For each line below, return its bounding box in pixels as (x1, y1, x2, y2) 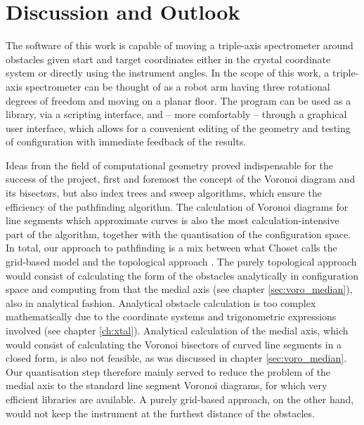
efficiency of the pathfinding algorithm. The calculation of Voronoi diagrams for (6, 199, 349, 214)
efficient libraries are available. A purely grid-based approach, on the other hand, (6, 391, 354, 406)
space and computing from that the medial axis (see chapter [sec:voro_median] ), (6, 282, 353, 296)
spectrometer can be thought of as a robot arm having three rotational (25, 79, 330, 93)
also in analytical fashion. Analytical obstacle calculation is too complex (6, 295, 316, 310)
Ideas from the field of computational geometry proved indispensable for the (6, 157, 333, 172)
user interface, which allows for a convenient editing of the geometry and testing (6, 120, 351, 135)
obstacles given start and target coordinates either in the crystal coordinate (6, 51, 331, 66)
